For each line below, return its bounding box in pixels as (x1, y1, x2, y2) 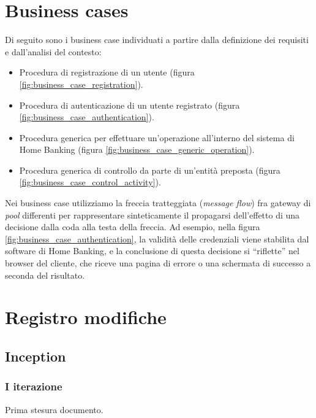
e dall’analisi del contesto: (5, 45, 102, 58)
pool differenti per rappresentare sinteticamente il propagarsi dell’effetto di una (5, 208, 300, 221)
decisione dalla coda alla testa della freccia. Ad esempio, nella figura (5, 220, 260, 233)
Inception (5, 346, 66, 365)
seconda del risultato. (5, 268, 85, 281)
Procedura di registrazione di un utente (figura (19, 66, 195, 79)
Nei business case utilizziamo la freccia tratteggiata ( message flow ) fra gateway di (5, 196, 311, 209)
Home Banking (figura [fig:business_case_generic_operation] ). (19, 143, 255, 156)
